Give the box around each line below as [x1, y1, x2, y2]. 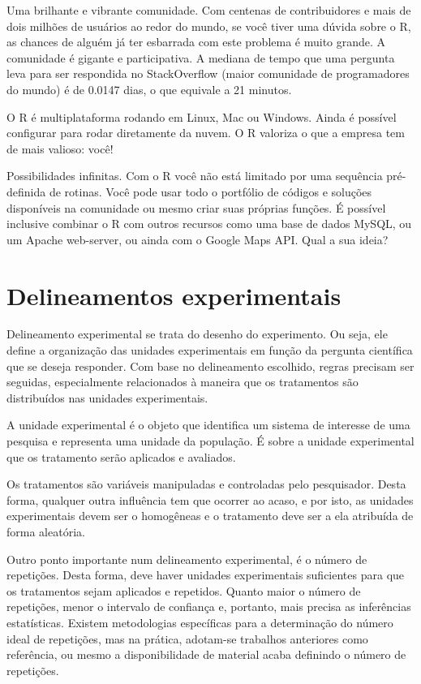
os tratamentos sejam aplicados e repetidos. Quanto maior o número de [6, 582, 361, 599]
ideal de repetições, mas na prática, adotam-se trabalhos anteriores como [6, 630, 368, 647]
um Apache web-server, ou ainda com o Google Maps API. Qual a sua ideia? [6, 230, 389, 247]
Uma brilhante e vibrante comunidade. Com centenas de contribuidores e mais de [6, 2, 411, 18]
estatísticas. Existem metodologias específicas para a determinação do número [6, 613, 393, 630]
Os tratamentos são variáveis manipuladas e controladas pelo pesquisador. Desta [6, 475, 406, 493]
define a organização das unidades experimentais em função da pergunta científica [6, 342, 413, 359]
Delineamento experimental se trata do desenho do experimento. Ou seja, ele [6, 325, 388, 342]
